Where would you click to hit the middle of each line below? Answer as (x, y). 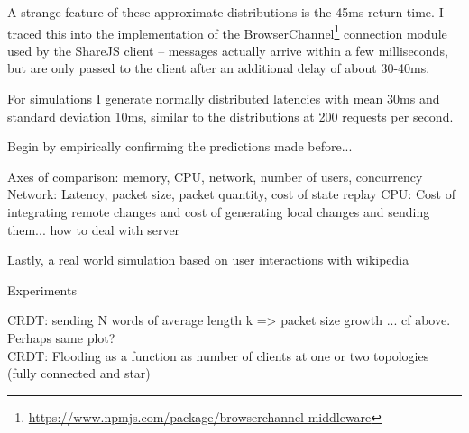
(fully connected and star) (79, 373)
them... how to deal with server (94, 229)
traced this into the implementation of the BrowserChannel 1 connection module (227, 32)
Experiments (42, 289)
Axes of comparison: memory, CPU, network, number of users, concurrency (215, 176)
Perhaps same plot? (61, 337)
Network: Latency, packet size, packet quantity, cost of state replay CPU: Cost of (231, 194)
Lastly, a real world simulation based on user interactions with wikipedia (208, 260)
